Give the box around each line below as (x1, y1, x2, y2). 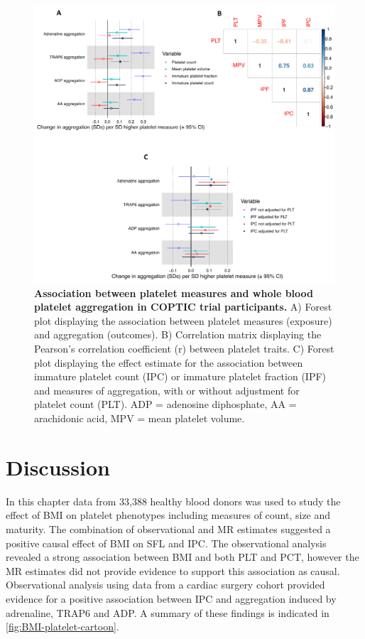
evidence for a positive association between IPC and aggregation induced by (6, 591, 337, 606)
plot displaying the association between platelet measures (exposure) (34, 313, 332, 328)
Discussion (6, 452, 110, 481)
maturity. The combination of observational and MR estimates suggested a (6, 521, 331, 536)
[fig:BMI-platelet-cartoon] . (6, 619, 119, 634)
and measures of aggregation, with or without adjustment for (34, 382, 300, 397)
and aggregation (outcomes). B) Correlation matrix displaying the (34, 327, 322, 342)
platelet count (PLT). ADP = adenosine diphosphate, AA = (34, 397, 297, 412)
